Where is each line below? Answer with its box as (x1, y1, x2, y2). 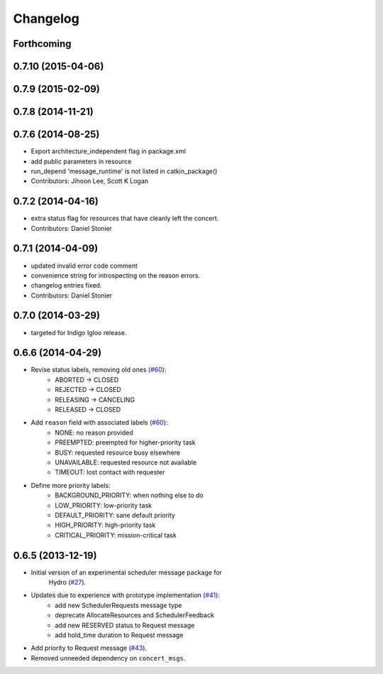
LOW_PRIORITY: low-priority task (55, 501, 152, 509)
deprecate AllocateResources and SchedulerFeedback (55, 611, 214, 619)
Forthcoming (13, 38, 72, 50)
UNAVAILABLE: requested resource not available (55, 458, 197, 467)
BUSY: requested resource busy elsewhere (55, 448, 181, 457)
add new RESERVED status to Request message (55, 621, 195, 629)
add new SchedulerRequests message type (55, 601, 182, 609)
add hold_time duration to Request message (55, 631, 184, 639)
